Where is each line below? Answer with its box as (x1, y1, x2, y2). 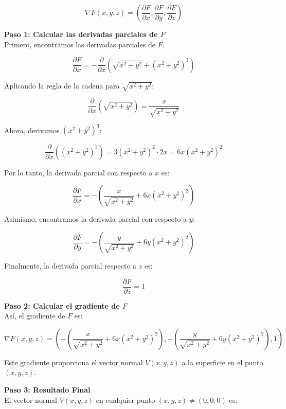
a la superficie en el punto (182, 357, 263, 367)
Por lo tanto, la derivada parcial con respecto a (4, 167, 153, 177)
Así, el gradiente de (4, 310, 65, 321)
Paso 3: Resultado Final (4, 384, 91, 395)
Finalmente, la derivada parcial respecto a (4, 260, 137, 271)
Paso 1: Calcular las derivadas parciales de (4, 29, 158, 39)
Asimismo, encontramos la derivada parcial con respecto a (4, 214, 187, 224)
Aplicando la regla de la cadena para (4, 80, 120, 91)
